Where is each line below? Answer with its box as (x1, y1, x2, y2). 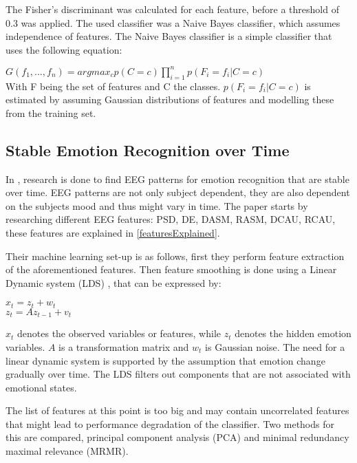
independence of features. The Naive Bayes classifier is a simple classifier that (6, 29, 332, 43)
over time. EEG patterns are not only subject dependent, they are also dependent (6, 185, 350, 200)
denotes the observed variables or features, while (17, 326, 221, 341)
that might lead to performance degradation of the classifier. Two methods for (6, 416, 334, 431)
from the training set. (6, 105, 96, 120)
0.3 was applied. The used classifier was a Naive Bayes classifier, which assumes (6, 15, 340, 30)
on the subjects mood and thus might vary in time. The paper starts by (6, 198, 308, 213)
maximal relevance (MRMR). (6, 444, 129, 458)
